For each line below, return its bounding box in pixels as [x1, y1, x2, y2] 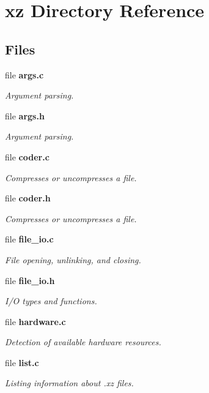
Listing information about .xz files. [5, 376, 134, 389]
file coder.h [5, 192, 51, 204]
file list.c [5, 356, 39, 369]
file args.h [5, 109, 45, 122]
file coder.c [5, 150, 50, 163]
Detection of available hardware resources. [5, 335, 161, 348]
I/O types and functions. [5, 294, 97, 307]
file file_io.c [5, 233, 54, 245]
